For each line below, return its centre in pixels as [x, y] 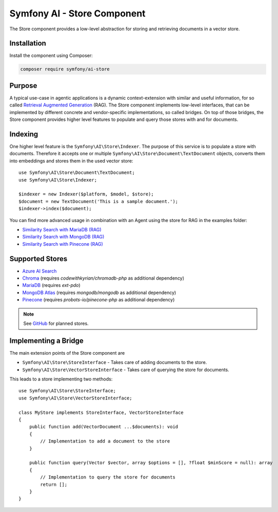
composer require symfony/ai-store [65, 69]
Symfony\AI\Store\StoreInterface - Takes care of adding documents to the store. [115, 362]
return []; [54, 484]
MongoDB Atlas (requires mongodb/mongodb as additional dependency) [99, 292]
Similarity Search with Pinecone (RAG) [63, 244]
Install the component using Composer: [51, 56]
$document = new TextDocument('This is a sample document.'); [98, 201]
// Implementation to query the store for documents [108, 477]
